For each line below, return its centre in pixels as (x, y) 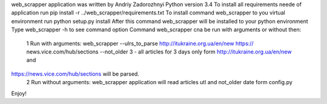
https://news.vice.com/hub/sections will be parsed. (75, 74)
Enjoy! (19, 93)
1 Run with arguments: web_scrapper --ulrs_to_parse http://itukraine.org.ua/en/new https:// (140, 43)
